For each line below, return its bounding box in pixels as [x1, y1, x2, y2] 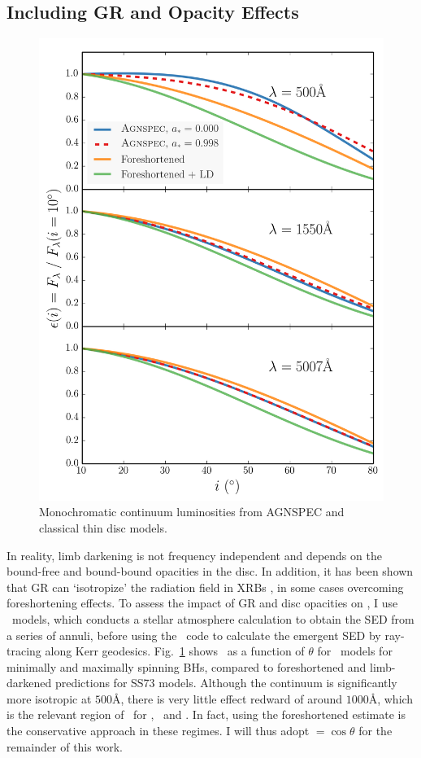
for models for [317, 642, 393, 659]
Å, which [368, 690, 414, 707]
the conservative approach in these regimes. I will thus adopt [7, 722, 310, 739]
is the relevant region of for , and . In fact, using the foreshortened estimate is [7, 706, 406, 723]
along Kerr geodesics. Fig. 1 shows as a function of [45, 642, 305, 659]
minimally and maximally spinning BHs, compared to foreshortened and [7, 658, 367, 675]
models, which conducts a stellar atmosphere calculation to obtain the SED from [11, 610, 414, 627]
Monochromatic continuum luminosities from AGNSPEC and [39, 503, 345, 520]
